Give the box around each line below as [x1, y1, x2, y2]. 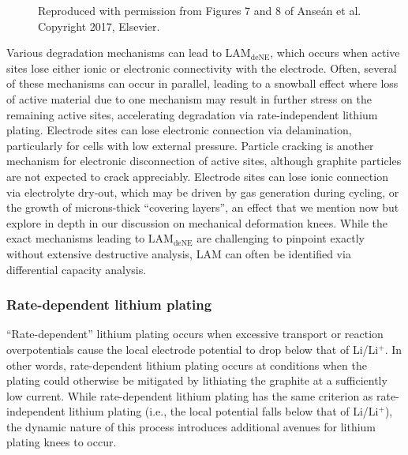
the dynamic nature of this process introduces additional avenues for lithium [6, 418, 376, 434]
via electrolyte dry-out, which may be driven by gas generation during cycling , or [6, 183, 399, 200]
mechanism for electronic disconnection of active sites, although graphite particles [6, 152, 402, 169]
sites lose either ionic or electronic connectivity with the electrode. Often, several [6, 59, 397, 76]
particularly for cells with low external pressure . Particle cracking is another [6, 137, 374, 153]
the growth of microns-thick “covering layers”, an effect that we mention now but [6, 199, 399, 216]
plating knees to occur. [6, 434, 117, 450]
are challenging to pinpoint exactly [197, 230, 365, 246]
